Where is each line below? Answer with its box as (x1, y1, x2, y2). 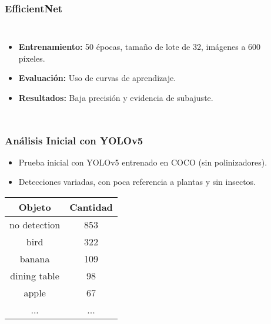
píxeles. (18, 52, 45, 64)
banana (19, 252, 50, 265)
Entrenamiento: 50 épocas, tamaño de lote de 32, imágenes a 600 (18, 41, 261, 53)
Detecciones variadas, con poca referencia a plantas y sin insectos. (18, 176, 256, 188)
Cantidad (69, 200, 113, 214)
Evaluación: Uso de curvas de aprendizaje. (18, 72, 176, 84)
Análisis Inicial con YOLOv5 (5, 133, 143, 147)
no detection (9, 218, 61, 231)
